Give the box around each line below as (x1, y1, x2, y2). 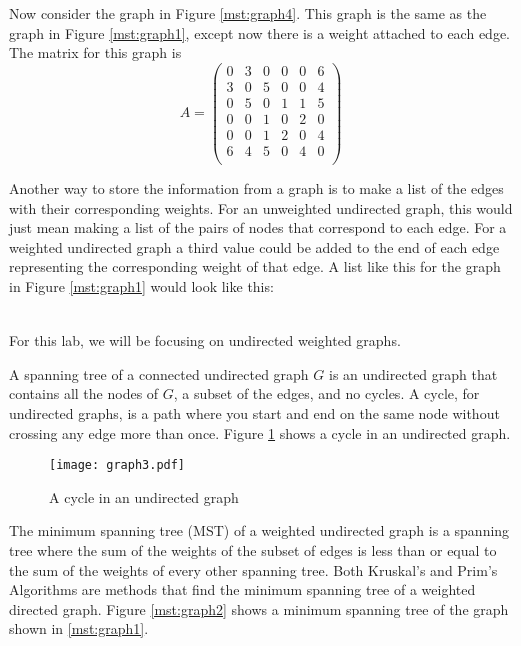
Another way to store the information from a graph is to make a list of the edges (9, 178, 504, 199)
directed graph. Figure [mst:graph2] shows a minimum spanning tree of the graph (9, 598, 509, 619)
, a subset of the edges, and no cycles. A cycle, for (173, 383, 480, 404)
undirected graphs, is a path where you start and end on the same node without (9, 402, 500, 423)
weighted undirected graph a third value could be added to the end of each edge (9, 236, 500, 257)
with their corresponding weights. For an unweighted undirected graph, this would (9, 197, 513, 218)
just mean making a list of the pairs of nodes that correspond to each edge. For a (9, 217, 507, 238)
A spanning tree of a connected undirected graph (9, 363, 309, 384)
